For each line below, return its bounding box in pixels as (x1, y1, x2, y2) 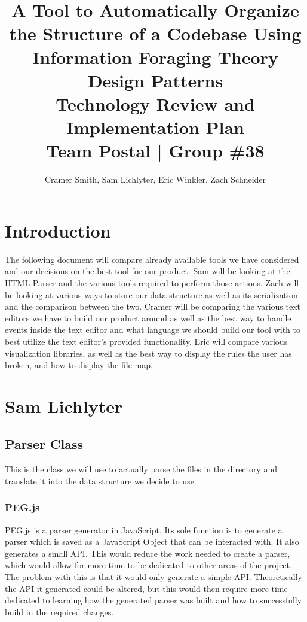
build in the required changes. (5, 605, 114, 618)
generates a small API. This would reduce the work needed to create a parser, (5, 547, 290, 559)
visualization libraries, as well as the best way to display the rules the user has (5, 347, 292, 359)
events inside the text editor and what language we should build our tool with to (5, 323, 300, 336)
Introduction (5, 218, 111, 242)
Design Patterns (87, 68, 223, 92)
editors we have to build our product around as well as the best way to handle (5, 311, 291, 324)
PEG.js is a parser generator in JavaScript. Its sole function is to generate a (5, 523, 283, 536)
